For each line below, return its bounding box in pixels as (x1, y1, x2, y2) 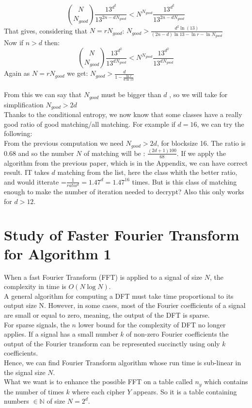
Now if (4, 37, 24, 48)
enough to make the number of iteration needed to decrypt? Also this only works (4, 187, 244, 197)
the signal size (4, 367, 46, 377)
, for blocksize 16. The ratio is (157, 138, 246, 148)
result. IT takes (4, 167, 49, 177)
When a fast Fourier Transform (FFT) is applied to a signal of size (4, 272, 203, 282)
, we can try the (197, 119, 244, 129)
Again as (4, 68, 30, 78)
